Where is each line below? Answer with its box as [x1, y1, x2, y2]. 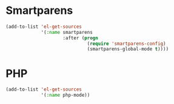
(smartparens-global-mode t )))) [87, 46, 169, 52]
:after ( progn [62, 34, 98, 41]
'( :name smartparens [41, 29, 93, 35]
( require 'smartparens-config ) [87, 41, 166, 47]
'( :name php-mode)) [41, 92, 90, 99]
